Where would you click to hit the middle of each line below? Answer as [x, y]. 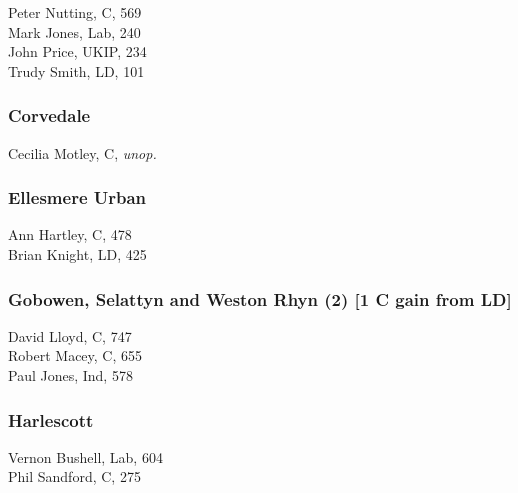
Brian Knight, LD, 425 [77, 254]
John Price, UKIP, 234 [77, 51]
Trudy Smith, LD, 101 [76, 70]
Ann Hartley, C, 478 [70, 234]
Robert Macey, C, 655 [75, 355]
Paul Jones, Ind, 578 [70, 375]
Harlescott [51, 419]
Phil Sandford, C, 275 [74, 476]
